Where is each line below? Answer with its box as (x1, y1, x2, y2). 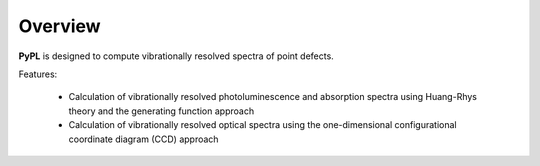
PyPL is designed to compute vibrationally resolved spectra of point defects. (18, 50, 334, 62)
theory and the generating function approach (68, 105, 255, 117)
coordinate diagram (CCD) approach (68, 133, 219, 145)
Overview (18, 15, 101, 37)
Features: (18, 68, 58, 80)
